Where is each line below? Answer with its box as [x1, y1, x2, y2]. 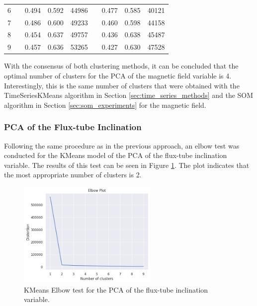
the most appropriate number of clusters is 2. [4, 169, 142, 180]
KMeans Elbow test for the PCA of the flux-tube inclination [24, 284, 208, 295]
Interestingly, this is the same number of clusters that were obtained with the [4, 80, 240, 90]
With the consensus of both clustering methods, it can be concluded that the [4, 61, 239, 71]
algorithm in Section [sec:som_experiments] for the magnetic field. [4, 99, 206, 110]
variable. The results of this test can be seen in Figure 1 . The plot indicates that [4, 159, 250, 170]
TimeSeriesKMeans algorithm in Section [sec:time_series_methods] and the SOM [4, 90, 254, 100]
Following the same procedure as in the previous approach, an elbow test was [4, 140, 240, 151]
